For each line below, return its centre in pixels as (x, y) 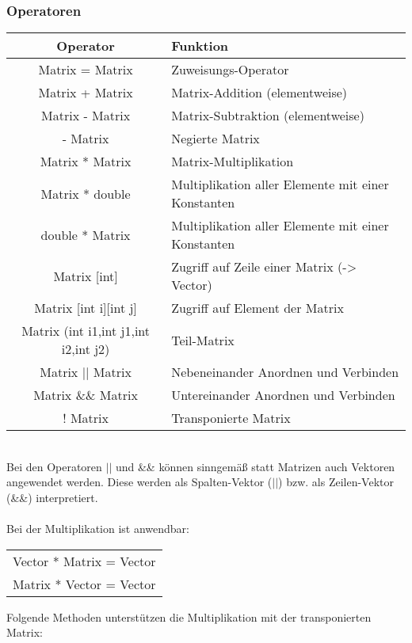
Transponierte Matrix (231, 418)
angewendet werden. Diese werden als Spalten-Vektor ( (139, 482)
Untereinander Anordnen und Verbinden (283, 395)
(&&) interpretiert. (52, 497)
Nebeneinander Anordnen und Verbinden (285, 372)
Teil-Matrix (203, 340)
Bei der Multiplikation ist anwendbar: (98, 529)
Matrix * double (86, 193)
